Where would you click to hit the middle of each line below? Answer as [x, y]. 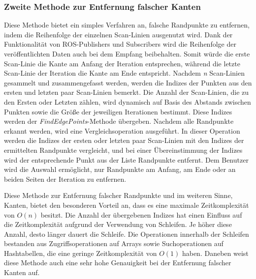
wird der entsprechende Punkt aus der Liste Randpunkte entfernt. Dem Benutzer [126, 159]
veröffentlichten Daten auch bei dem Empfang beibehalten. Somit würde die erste [127, 54]
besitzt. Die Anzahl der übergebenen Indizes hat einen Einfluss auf [141, 214]
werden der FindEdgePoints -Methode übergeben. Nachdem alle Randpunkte [119, 121]
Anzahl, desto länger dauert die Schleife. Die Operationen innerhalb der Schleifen [127, 234]
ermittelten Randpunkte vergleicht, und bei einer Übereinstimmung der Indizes [123, 150]
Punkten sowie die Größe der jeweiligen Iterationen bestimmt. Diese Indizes [118, 111]
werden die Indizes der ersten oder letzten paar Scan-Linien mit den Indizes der [124, 140]
